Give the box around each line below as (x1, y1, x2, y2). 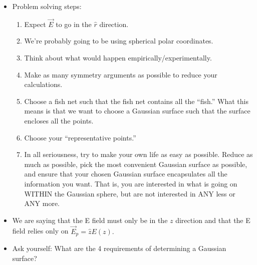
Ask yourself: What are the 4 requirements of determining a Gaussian (12, 242, 226, 253)
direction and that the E (175, 214, 250, 225)
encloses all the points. (24, 115, 94, 125)
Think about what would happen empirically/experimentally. (24, 52, 212, 62)
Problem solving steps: (12, 1, 82, 11)
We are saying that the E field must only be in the (12, 214, 168, 225)
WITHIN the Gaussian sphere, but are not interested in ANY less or (24, 188, 235, 198)
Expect (24, 18, 46, 29)
